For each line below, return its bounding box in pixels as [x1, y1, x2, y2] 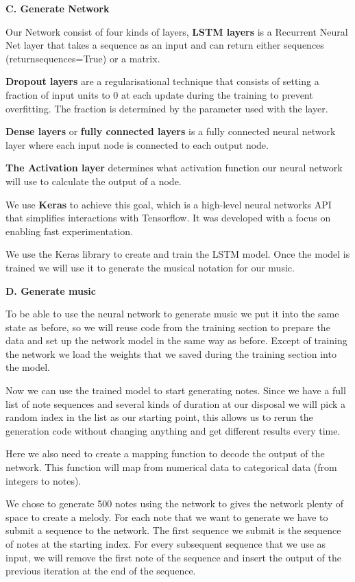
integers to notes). [5, 473, 82, 487]
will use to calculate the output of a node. [5, 173, 182, 188]
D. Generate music [5, 283, 96, 298]
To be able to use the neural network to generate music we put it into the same [5, 306, 339, 321]
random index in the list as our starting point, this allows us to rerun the [5, 410, 313, 424]
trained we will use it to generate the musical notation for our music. [5, 260, 295, 274]
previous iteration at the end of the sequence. [5, 563, 196, 578]
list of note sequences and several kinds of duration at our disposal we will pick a [5, 396, 346, 411]
